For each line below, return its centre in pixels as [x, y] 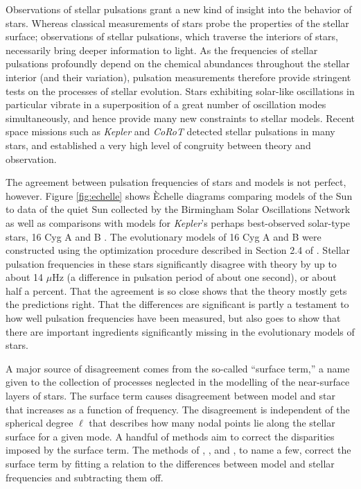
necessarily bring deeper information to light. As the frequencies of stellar [162, 50]
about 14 [25, 277]
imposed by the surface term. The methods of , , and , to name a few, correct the [178, 450]
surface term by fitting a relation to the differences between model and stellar [170, 463]
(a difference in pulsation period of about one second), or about [202, 277]
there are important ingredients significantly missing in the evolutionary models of [180, 331]
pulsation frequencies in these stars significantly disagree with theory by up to [171, 263]
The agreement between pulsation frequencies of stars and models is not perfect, [176, 182]
